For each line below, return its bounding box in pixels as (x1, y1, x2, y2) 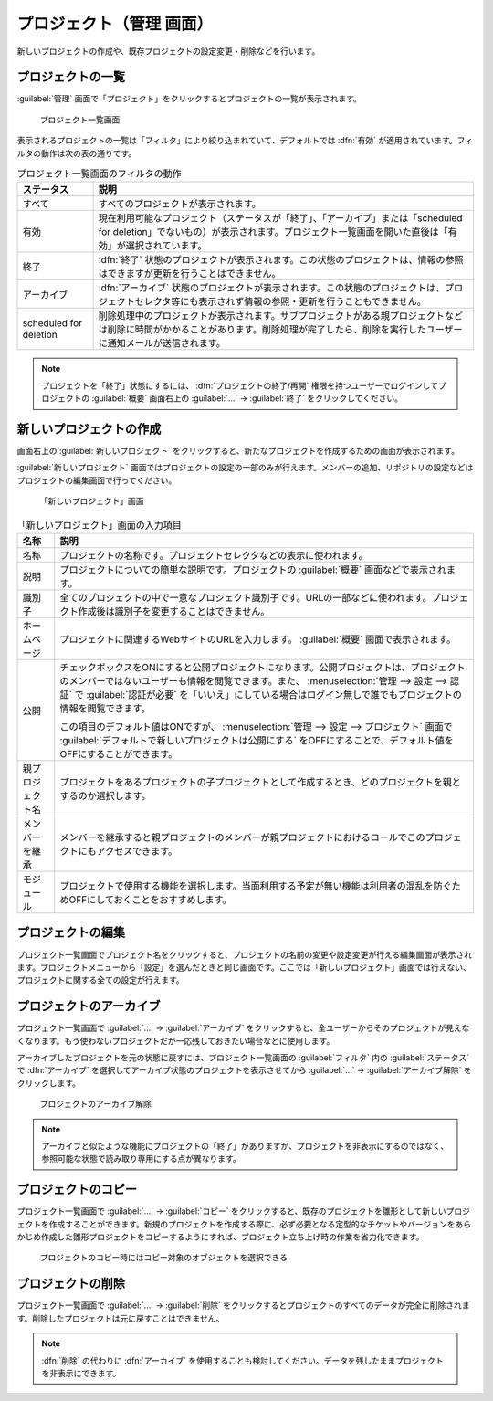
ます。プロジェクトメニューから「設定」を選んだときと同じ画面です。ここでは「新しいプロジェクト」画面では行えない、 (16, 962, 472, 973)
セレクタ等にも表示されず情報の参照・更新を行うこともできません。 (134, 295, 426, 308)
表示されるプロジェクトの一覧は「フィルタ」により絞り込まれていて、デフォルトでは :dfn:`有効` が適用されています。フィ (16, 135, 474, 146)
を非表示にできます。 (41, 1367, 121, 1378)
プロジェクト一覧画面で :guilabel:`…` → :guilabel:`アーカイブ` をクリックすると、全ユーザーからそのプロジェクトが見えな (16, 1023, 470, 1034)
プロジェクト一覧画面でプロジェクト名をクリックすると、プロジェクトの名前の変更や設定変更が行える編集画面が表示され (16, 949, 473, 960)
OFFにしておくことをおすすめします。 (68, 893, 232, 906)
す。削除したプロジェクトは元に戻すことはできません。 (16, 1312, 225, 1323)
